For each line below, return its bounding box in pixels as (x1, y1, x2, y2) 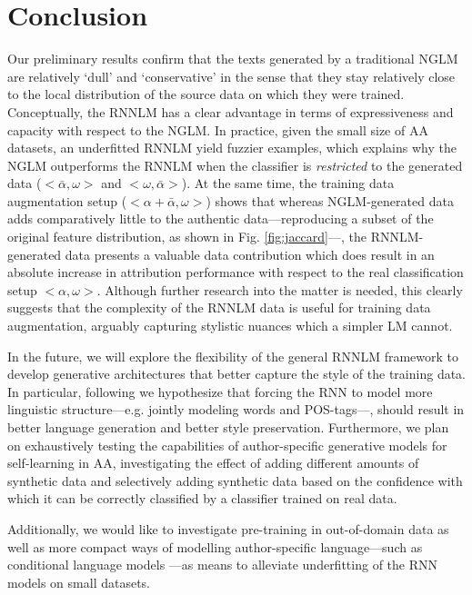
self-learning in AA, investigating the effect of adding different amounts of (7, 453, 419, 472)
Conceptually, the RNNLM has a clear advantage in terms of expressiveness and (7, 102, 454, 121)
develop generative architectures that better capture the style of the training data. (7, 364, 466, 383)
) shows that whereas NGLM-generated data (206, 191, 454, 210)
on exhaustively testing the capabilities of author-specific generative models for (7, 435, 447, 454)
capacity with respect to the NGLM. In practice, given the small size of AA (7, 120, 428, 139)
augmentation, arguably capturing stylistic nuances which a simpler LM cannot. (7, 316, 453, 335)
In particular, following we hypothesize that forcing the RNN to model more (7, 382, 433, 401)
